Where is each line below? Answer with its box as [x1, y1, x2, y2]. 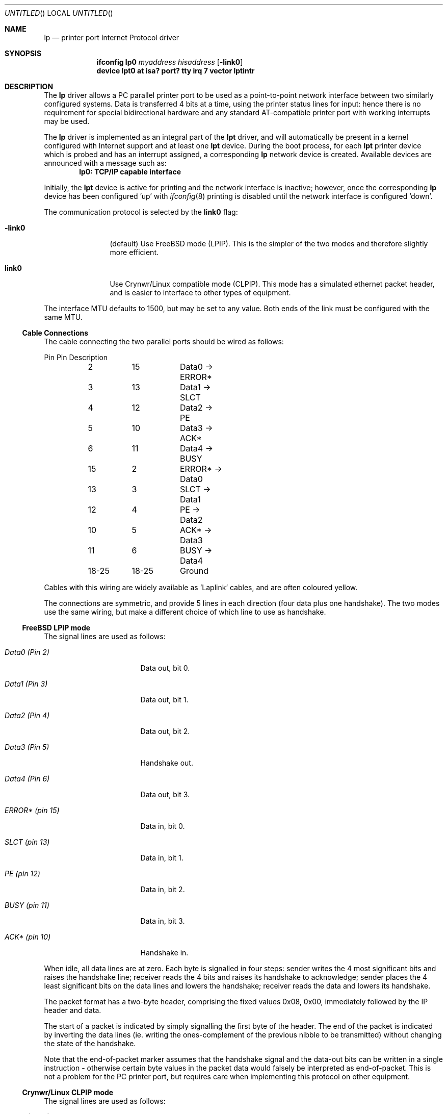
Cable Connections [22, 328, 89, 337]
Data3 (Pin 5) [5, 743, 49, 751]
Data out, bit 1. [140, 695, 189, 704]
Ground [179, 566, 208, 576]
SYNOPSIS [5, 49, 42, 58]
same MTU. [44, 313, 83, 321]
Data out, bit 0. [140, 664, 190, 672]
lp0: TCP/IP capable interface [79, 167, 181, 176]
